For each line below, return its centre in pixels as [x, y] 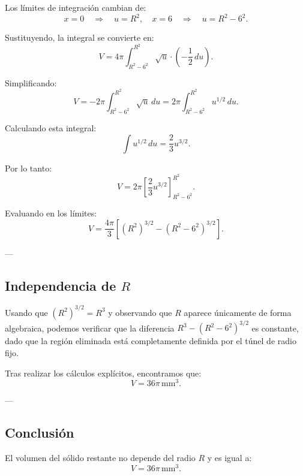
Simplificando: [31, 82]
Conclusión [40, 433]
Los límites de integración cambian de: [76, 7]
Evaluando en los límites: [51, 213]
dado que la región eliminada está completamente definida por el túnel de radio [151, 341]
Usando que [26, 312]
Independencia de [61, 285]
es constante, [275, 328]
